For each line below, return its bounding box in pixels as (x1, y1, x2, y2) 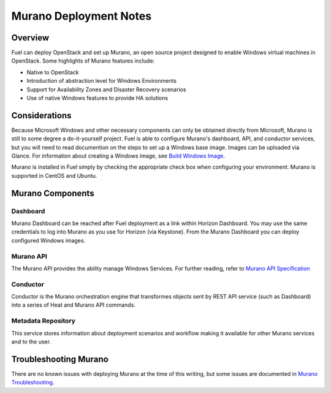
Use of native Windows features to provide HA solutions (26, 94, 169, 102)
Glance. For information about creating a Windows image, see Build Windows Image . (11, 152, 226, 159)
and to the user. (11, 338, 51, 346)
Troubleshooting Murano (11, 354, 108, 364)
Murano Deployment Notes (11, 9, 152, 23)
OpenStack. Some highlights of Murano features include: (11, 57, 155, 64)
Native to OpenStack (26, 68, 79, 76)
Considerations (11, 110, 72, 121)
